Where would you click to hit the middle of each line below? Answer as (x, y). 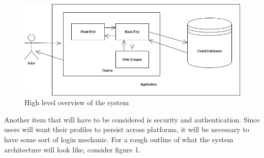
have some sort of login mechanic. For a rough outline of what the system (119, 139)
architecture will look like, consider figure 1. (72, 149)
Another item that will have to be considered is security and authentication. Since (132, 119)
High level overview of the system (77, 102)
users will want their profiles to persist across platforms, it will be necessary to (127, 129)
